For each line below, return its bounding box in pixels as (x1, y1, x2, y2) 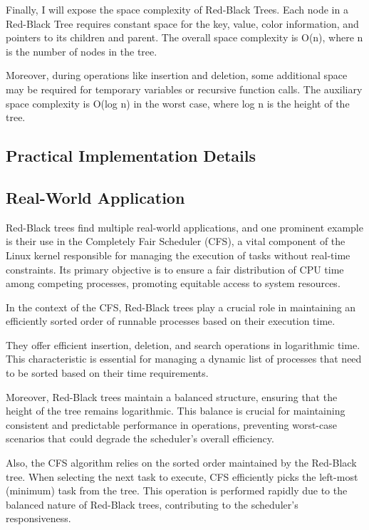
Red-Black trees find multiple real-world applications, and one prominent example (6, 219, 363, 234)
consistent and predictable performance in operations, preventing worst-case (6, 417, 337, 432)
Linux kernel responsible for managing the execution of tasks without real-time (6, 247, 350, 262)
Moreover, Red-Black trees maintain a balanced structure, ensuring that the (6, 389, 338, 404)
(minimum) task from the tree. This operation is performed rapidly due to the (6, 483, 348, 498)
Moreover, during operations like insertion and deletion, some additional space (6, 68, 348, 83)
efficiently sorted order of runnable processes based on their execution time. (6, 313, 336, 328)
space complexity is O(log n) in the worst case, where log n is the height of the (6, 95, 350, 110)
